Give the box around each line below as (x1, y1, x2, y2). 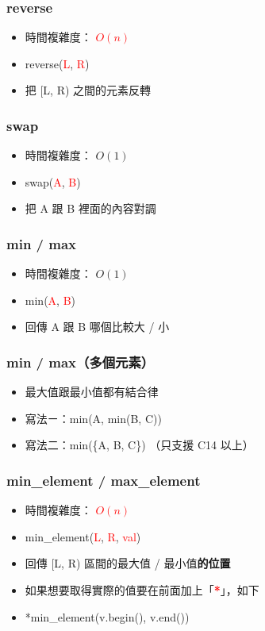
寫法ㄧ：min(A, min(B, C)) (25, 410, 162, 426)
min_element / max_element (6, 470, 201, 490)
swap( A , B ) (25, 173, 81, 190)
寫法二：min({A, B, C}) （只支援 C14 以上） (25, 437, 254, 453)
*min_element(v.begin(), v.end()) (25, 608, 190, 625)
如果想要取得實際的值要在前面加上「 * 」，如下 (25, 582, 259, 598)
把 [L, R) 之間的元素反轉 (25, 82, 152, 98)
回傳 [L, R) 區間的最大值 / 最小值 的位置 (25, 555, 231, 571)
